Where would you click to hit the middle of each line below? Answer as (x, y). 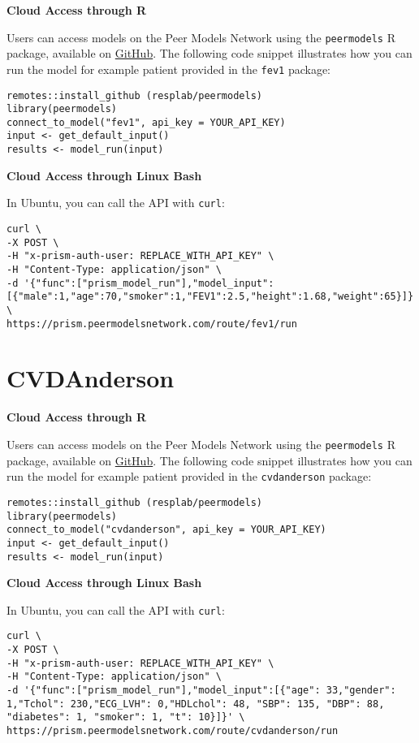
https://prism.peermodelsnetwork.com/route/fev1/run (152, 324)
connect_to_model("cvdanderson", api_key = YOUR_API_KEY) (166, 530)
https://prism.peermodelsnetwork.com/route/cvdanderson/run (173, 731)
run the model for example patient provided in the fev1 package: (169, 69)
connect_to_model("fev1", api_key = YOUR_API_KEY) (146, 122)
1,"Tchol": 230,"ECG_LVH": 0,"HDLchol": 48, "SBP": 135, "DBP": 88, (196, 704)
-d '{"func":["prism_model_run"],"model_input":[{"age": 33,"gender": (201, 691)
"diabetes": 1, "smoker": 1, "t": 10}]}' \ (126, 717)
